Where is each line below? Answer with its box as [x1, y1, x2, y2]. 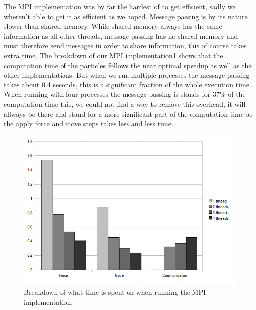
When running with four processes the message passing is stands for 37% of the [4, 89, 246, 99]
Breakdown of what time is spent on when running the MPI [24, 287, 206, 297]
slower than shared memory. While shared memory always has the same [4, 21, 222, 31]
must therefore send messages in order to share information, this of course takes [4, 40, 247, 51]
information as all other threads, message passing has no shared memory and [4, 30, 238, 41]
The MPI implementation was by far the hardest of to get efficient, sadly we [4, 1, 236, 11]
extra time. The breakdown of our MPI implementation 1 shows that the [4, 50, 223, 60]
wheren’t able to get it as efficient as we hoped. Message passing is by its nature [4, 11, 248, 21]
